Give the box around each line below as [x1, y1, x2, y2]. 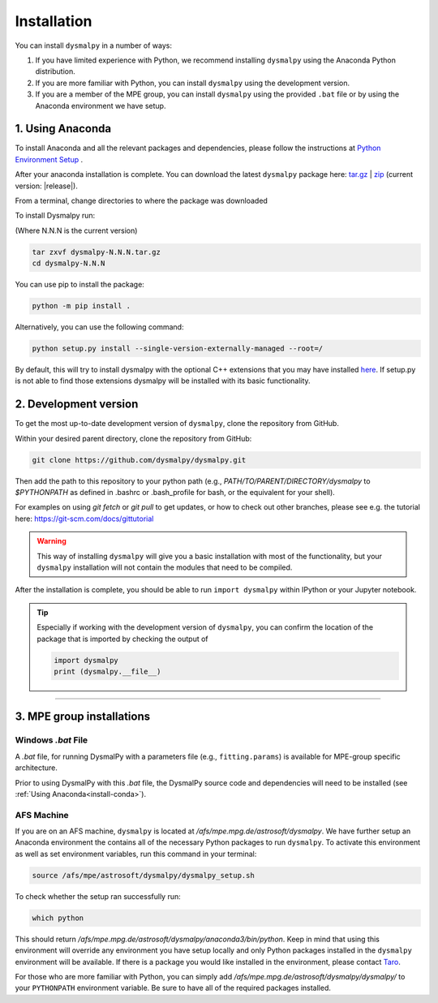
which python [32, 913, 84, 923]
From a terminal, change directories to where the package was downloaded [15, 196, 268, 205]
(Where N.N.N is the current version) [15, 226, 138, 235]
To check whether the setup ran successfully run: [15, 891, 182, 901]
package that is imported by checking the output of [36, 634, 208, 644]
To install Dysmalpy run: [15, 211, 96, 221]
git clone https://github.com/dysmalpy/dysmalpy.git [32, 455, 247, 464]
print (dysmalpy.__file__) [54, 666, 161, 676]
